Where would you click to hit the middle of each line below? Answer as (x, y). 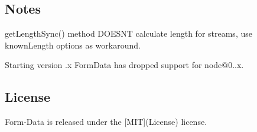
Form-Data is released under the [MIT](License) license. (106, 122)
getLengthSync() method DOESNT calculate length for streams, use (128, 33)
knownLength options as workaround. (73, 45)
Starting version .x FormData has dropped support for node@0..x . (124, 65)
